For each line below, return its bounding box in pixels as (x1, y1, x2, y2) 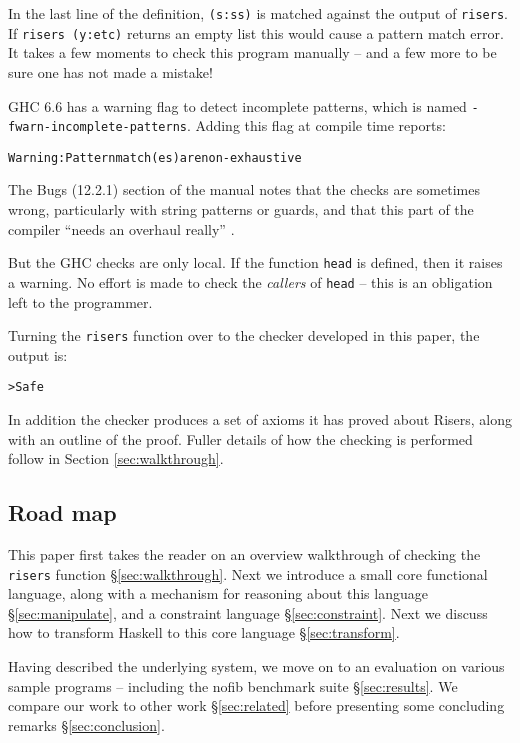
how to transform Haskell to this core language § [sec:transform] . (8, 622, 400, 643)
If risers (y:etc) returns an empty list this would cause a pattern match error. (8, 22, 504, 43)
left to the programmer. (8, 291, 153, 312)
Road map (8, 497, 117, 528)
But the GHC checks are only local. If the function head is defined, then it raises (8, 252, 503, 273)
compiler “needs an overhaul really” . (8, 218, 235, 239)
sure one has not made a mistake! (8, 61, 213, 82)
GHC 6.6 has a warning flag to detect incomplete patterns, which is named (8, 95, 467, 116)
